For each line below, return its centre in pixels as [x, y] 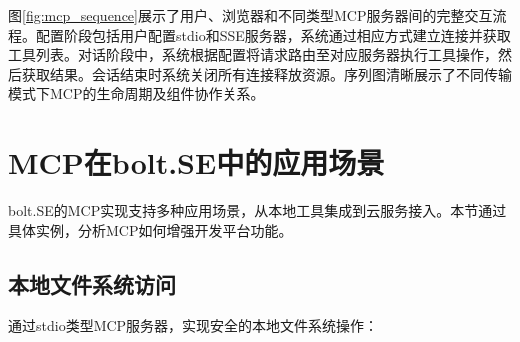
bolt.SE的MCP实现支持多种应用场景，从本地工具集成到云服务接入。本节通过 [257, 210]
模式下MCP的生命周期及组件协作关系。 [136, 93]
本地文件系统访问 [92, 283]
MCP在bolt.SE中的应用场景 [196, 162]
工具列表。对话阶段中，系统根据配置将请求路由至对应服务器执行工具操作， [253, 54]
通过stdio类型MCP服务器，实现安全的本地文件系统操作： [193, 325]
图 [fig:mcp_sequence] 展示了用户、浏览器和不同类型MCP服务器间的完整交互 [250, 15]
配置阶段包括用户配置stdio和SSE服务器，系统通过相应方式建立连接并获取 [273, 34]
